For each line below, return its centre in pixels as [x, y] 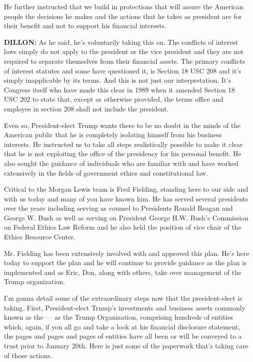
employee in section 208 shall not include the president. [86, 108]
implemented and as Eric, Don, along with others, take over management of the [123, 272]
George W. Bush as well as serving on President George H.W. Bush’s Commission [126, 217]
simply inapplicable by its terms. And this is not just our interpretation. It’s [118, 80]
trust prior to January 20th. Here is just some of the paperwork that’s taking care [126, 345]
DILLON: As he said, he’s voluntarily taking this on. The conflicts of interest [121, 42]
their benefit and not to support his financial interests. [85, 26]
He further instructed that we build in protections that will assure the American [124, 6]
